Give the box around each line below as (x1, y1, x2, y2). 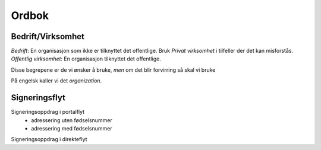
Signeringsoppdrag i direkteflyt (11, 136, 87, 143)
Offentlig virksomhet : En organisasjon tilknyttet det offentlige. (11, 55, 162, 62)
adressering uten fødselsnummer (31, 116, 112, 124)
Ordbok (11, 9, 49, 22)
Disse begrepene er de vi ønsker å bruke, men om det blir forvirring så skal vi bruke (11, 66, 216, 74)
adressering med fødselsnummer (31, 125, 112, 132)
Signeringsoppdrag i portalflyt (11, 108, 85, 116)
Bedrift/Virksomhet (11, 31, 85, 42)
